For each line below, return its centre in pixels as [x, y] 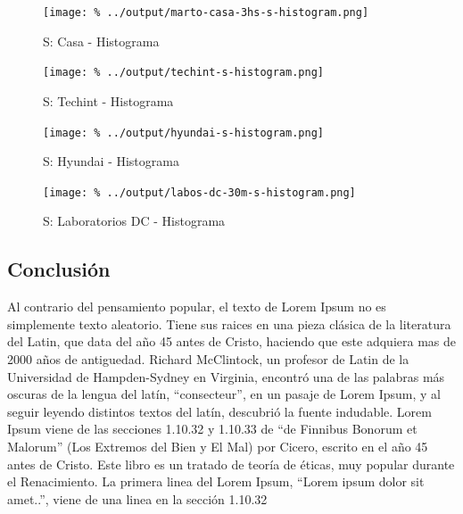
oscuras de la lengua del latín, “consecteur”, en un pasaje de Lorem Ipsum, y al [224, 394]
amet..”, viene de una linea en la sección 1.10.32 [137, 498]
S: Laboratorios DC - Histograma [134, 221]
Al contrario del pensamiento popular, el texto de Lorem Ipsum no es [197, 307]
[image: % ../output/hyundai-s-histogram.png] [183, 133]
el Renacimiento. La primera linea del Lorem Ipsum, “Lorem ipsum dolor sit [216, 481]
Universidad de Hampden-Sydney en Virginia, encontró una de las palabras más [226, 376]
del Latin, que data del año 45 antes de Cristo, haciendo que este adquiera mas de [231, 341]
